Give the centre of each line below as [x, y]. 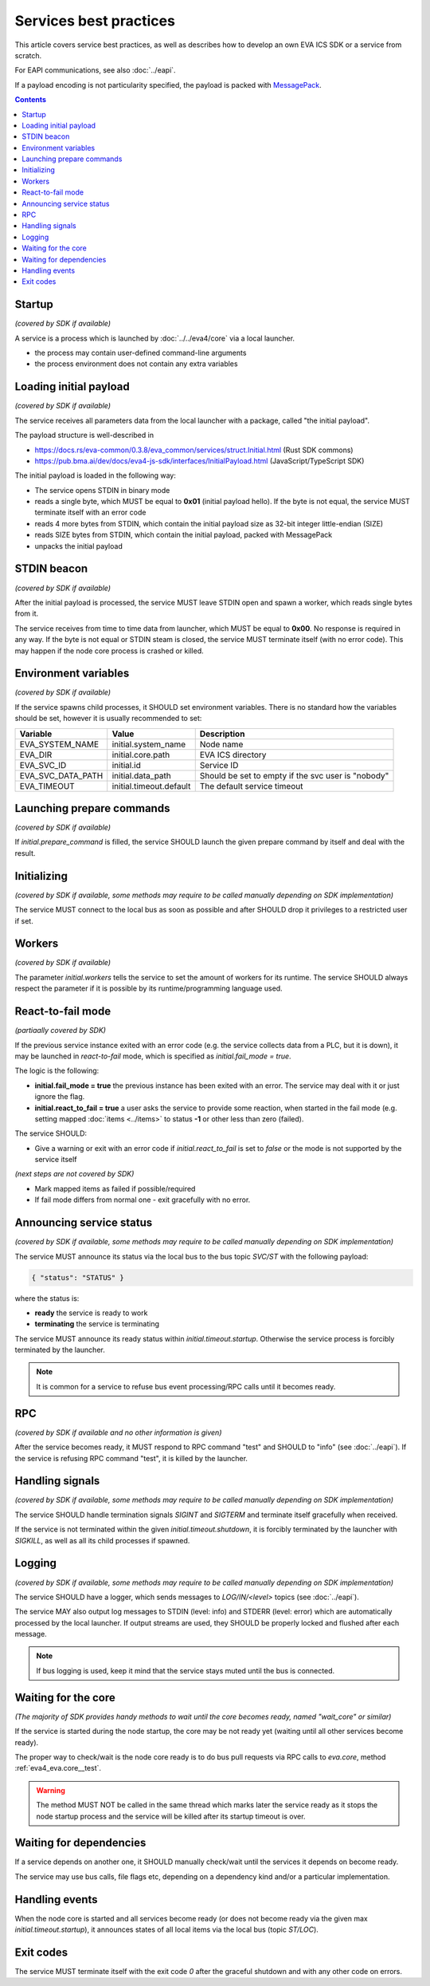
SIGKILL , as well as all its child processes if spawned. [102, 1540]
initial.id [126, 765]
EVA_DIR [36, 755]
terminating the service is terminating [97, 1324]
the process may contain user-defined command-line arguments [141, 353]
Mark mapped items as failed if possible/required [115, 1188]
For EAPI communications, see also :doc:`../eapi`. [95, 70]
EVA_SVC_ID [43, 765]
